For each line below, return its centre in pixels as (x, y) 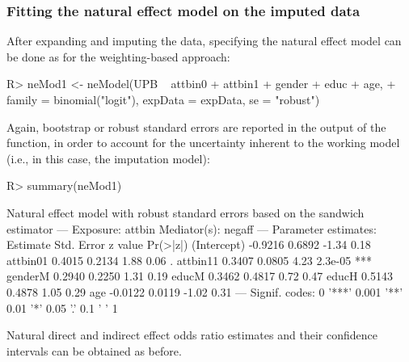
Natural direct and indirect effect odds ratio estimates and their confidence (192, 335)
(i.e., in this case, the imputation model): (108, 158)
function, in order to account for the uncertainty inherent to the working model (203, 143)
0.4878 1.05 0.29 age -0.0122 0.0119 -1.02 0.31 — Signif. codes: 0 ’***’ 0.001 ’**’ (205, 291)
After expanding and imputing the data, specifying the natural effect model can (204, 41)
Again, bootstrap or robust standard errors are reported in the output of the (196, 126)
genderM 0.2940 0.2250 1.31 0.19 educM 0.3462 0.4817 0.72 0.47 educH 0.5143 (200, 276)
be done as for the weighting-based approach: (118, 56)
